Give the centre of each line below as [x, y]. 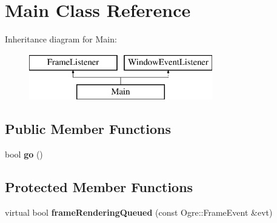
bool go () [24, 154]
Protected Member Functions [99, 187]
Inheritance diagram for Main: [61, 39]
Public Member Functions [88, 129]
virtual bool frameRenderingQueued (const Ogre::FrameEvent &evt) [139, 212]
